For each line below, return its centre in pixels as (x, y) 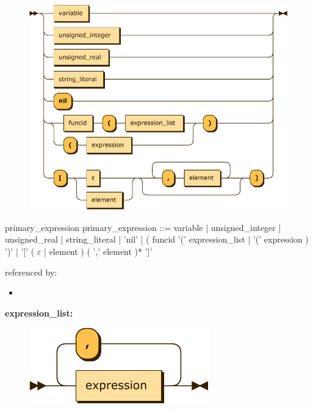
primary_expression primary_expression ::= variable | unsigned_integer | (143, 227)
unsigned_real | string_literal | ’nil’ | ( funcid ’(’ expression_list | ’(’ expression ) (157, 239)
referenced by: (31, 272)
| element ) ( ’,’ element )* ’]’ (98, 251)
